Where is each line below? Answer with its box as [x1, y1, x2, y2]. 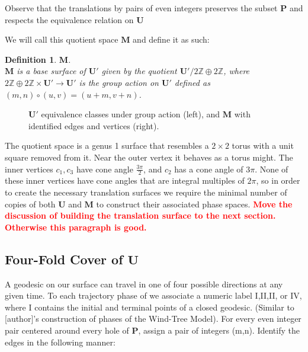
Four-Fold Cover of [5, 249, 123, 268]
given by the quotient [101, 65, 177, 77]
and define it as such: [133, 33, 210, 46]
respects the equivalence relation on [5, 13, 134, 25]
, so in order [256, 174, 300, 187]
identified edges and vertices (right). [28, 119, 159, 132]
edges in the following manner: [5, 335, 115, 348]
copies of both [5, 197, 56, 210]
